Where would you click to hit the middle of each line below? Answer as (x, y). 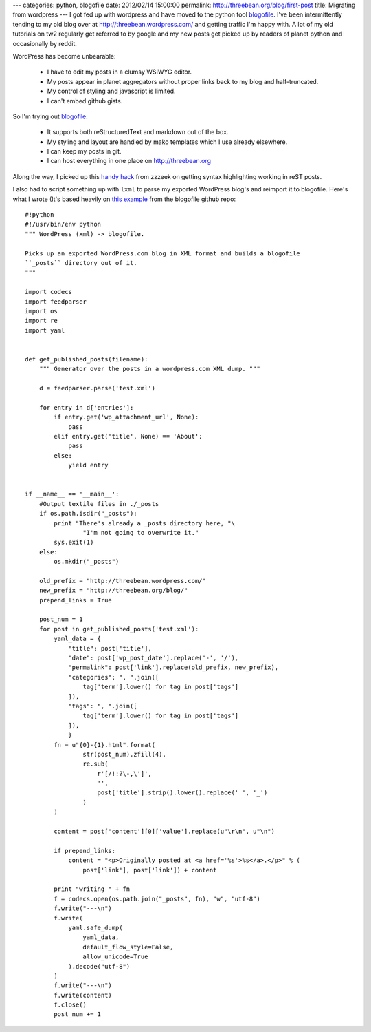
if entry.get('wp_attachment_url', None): (126, 417)
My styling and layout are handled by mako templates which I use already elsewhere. (167, 142)
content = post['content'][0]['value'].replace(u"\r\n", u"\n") (164, 832)
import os (41, 311)
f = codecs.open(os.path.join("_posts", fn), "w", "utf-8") (157, 899)
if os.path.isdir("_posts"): (88, 514)
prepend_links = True (76, 600)
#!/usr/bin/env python (63, 224)
